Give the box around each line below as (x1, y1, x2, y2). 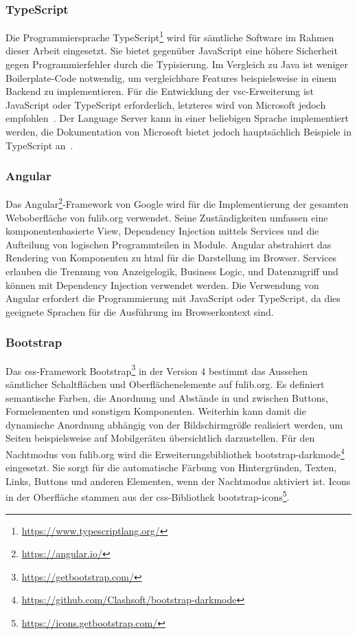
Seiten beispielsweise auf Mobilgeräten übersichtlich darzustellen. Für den (5, 431, 315, 445)
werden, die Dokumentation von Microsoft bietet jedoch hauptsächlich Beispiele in (5, 125, 352, 139)
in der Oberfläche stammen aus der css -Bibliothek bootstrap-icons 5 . (5, 488, 290, 504)
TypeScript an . (5, 138, 73, 152)
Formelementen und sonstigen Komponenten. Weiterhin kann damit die (5, 404, 306, 418)
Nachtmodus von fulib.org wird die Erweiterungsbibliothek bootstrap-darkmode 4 (5, 444, 345, 461)
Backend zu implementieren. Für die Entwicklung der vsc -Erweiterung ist (5, 84, 314, 98)
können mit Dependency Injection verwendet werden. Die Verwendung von (5, 277, 319, 292)
